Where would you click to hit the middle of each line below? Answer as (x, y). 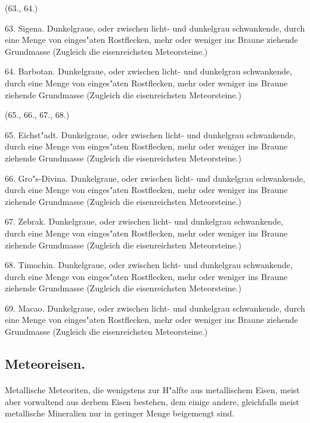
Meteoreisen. (45, 364)
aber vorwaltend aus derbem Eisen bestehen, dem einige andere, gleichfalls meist (152, 401)
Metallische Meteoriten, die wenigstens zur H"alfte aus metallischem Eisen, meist (152, 390)
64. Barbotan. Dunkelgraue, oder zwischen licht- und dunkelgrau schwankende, (149, 71)
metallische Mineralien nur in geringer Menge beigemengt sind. (120, 413)
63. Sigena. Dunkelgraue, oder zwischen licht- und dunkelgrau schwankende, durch (155, 28)
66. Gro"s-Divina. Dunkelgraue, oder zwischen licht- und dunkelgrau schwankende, (155, 178)
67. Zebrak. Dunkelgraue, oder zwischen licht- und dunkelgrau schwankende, (144, 221)
